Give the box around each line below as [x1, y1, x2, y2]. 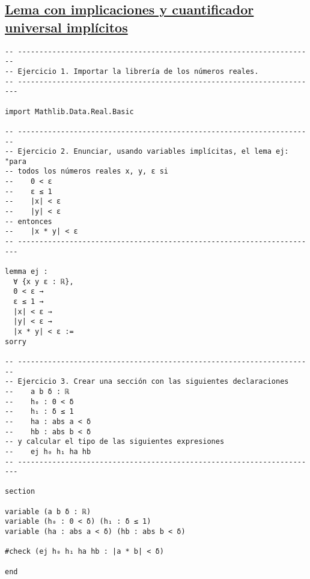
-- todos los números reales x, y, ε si [5, 167, 169, 176]
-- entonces [5, 217, 52, 226]
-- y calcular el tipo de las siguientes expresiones [5, 437, 225, 446]
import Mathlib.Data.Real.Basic [5, 107, 134, 116]
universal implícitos [5, 17, 128, 36]
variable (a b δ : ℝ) [5, 507, 91, 516]
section [5, 487, 35, 496]
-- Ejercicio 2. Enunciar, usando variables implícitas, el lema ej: [5, 147, 289, 156]
